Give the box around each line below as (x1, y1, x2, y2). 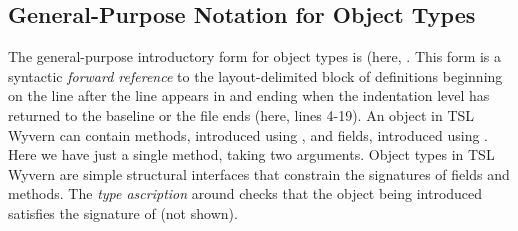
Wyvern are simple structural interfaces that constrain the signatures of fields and (8, 163, 510, 184)
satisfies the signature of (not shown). (8, 202, 238, 223)
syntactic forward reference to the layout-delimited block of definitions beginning (8, 65, 503, 86)
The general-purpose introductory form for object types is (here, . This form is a (8, 46, 502, 67)
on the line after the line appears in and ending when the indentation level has (8, 85, 490, 106)
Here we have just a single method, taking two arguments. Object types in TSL (8, 144, 495, 165)
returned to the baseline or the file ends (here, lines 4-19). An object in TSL (8, 104, 475, 125)
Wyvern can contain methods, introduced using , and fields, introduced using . (8, 124, 488, 145)
